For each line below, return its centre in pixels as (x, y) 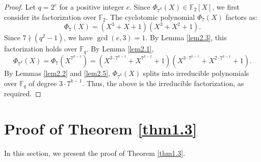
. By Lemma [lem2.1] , (120, 49)
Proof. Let (20, 7)
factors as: (241, 17)
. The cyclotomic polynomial (150, 17)
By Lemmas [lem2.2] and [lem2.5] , (57, 73)
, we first (226, 7)
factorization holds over (41, 49)
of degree (43, 83)
